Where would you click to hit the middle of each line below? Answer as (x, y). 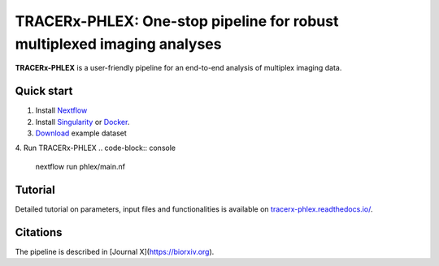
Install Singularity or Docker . (83, 122)
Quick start (44, 91)
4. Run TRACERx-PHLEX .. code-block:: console (96, 148)
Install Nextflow (61, 110)
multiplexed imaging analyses (118, 44)
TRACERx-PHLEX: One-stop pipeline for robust (177, 21)
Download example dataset (81, 133)
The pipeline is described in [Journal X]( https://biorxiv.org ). (115, 251)
